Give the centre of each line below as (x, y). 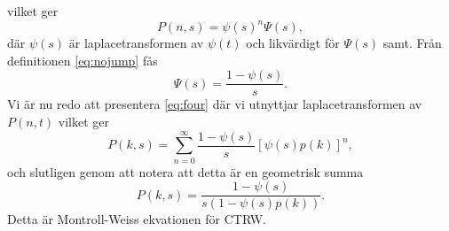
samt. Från (412, 43)
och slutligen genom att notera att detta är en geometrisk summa (185, 171)
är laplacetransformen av (136, 43)
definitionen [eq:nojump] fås (83, 60)
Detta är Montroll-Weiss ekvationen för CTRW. (137, 219)
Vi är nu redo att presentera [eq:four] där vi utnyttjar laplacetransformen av (215, 104)
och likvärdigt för (293, 43)
